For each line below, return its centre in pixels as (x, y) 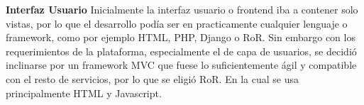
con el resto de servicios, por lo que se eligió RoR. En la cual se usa (152, 78)
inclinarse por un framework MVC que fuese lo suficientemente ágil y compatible (181, 65)
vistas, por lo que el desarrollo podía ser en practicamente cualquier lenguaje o (177, 23)
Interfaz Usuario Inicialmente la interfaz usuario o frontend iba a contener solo (182, 9)
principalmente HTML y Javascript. (84, 93)
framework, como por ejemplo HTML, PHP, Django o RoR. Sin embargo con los (181, 37)
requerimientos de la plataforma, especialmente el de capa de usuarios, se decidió (181, 51)
